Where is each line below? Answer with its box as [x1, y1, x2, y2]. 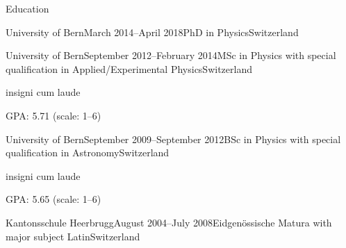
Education [6, 1, 49, 15]
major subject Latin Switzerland [6, 229, 140, 243]
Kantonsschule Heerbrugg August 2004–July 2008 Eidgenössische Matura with [6, 215, 332, 229]
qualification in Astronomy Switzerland [6, 145, 170, 160]
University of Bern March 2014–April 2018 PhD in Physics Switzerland [6, 24, 299, 39]
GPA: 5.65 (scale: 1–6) [6, 192, 101, 206]
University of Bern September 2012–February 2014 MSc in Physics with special [6, 48, 336, 63]
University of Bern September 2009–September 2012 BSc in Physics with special [6, 131, 341, 146]
